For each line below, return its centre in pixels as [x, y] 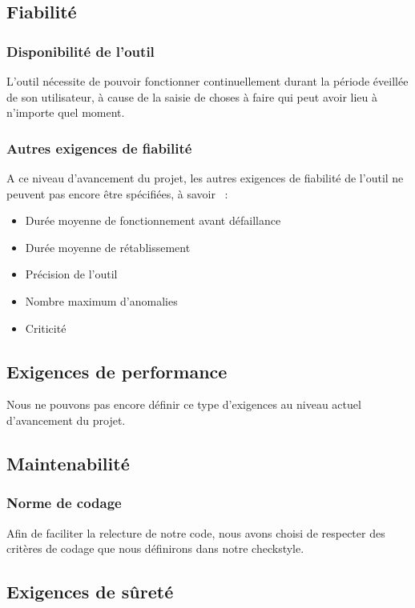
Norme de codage [64, 503]
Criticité [46, 328]
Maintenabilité [68, 463]
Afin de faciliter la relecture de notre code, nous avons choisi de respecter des [196, 532]
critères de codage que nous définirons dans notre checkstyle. [155, 548]
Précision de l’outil [71, 274]
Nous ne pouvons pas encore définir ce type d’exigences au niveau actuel [184, 404]
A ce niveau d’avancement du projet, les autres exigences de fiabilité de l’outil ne [205, 178]
